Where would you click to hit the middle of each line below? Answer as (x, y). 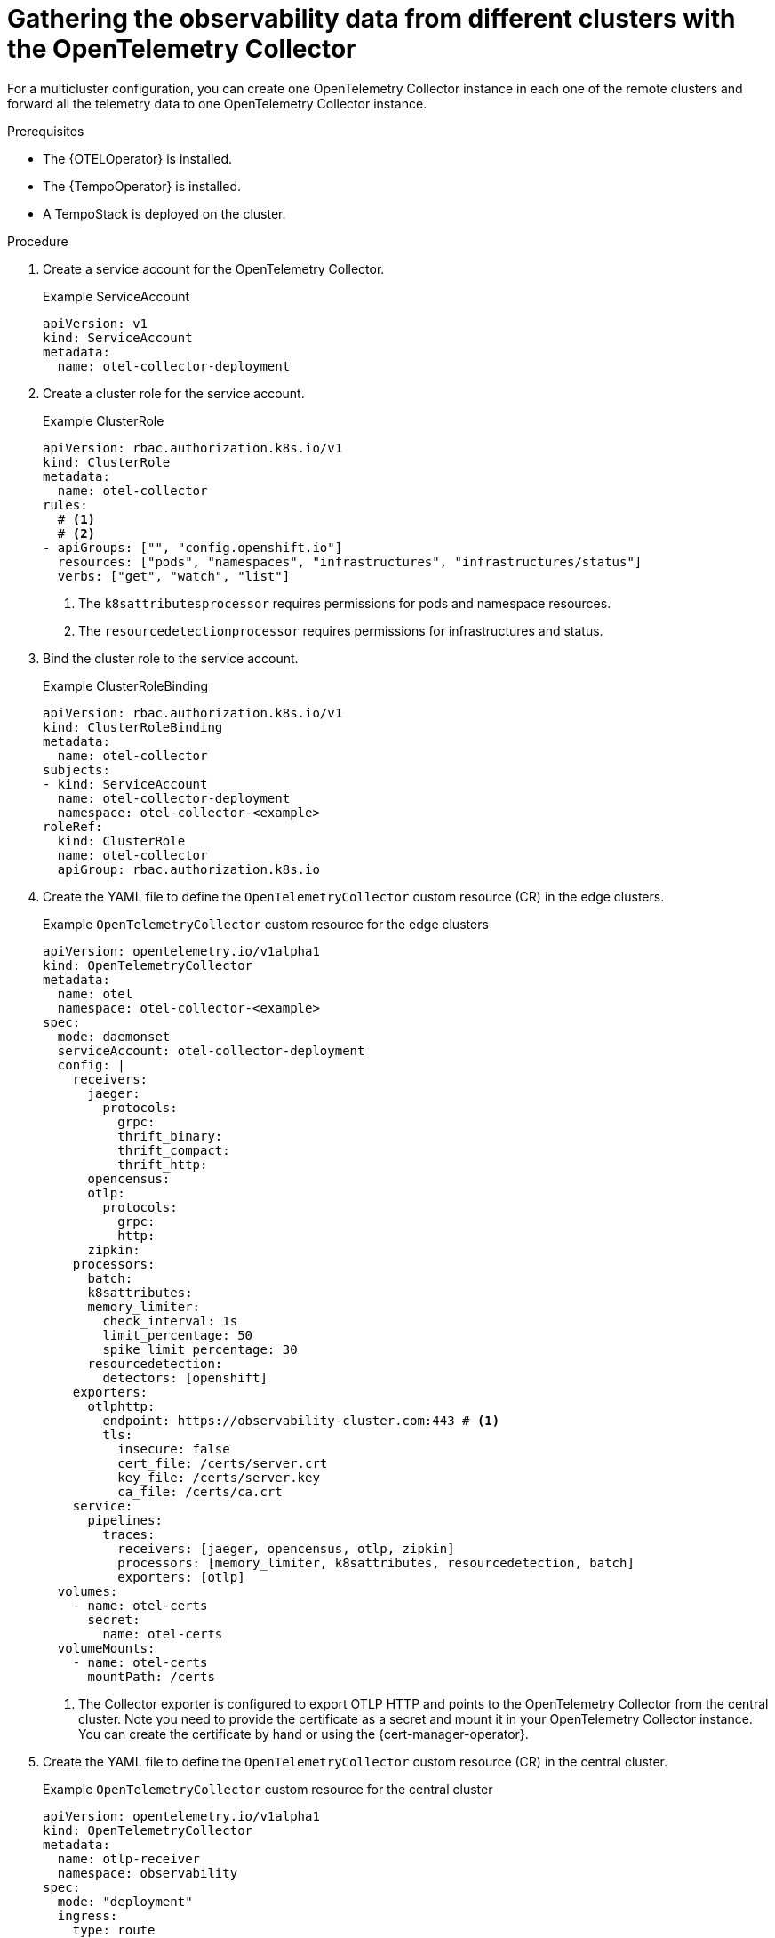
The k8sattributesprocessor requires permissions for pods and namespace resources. (345, 603)
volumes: (88, 1591)
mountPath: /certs (151, 1676)
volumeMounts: (106, 1648)
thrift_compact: (174, 1150)
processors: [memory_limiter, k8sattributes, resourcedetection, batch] (376, 1562)
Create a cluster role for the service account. (174, 393)
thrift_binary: (170, 1136)
